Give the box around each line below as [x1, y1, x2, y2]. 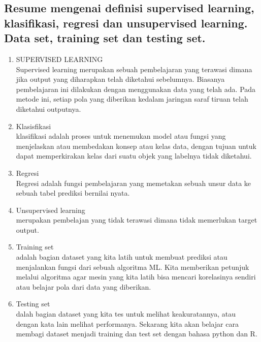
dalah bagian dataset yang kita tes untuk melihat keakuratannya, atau [16, 308, 236, 319]
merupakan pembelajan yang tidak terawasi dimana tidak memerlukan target [16, 214, 257, 225]
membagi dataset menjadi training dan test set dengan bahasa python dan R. [16, 328, 257, 339]
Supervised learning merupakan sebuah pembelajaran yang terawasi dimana [16, 64, 252, 74]
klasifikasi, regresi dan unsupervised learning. [4, 15, 248, 30]
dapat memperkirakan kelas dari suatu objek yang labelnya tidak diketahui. [16, 150, 252, 161]
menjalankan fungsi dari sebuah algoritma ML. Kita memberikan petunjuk [16, 261, 249, 272]
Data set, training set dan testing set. [4, 30, 206, 46]
